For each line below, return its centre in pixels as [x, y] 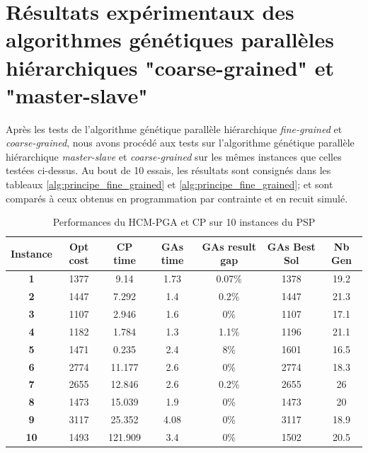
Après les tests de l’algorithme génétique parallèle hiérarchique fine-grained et [174, 128]
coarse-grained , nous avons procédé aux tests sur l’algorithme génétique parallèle [180, 143]
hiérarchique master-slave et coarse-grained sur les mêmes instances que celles [174, 156]
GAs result [229, 246]
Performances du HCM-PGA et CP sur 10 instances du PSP [184, 222]
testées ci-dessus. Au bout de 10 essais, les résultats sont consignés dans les [168, 170]
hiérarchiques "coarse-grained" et [170, 67]
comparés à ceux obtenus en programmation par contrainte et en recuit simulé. [177, 198]
